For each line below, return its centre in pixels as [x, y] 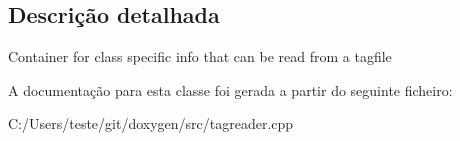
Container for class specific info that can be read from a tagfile [200, 56]
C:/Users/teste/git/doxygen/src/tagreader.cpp [151, 123]
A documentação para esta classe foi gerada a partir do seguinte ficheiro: [230, 89]
